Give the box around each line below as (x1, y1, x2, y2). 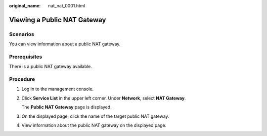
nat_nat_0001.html (48, 3, 85, 8)
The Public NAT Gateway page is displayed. (21, 104, 112, 110)
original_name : (9, 3, 41, 8)
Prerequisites (9, 53, 42, 60)
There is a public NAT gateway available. (9, 64, 92, 69)
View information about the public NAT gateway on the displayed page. (21, 122, 167, 128)
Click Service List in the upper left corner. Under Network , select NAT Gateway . (21, 95, 186, 101)
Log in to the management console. (21, 86, 94, 92)
